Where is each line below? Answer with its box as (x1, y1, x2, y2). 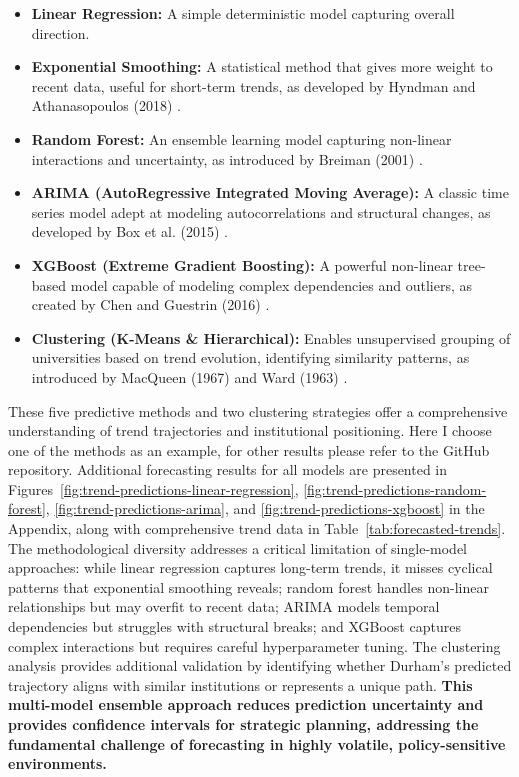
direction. (31, 22, 90, 43)
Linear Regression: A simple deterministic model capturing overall (31, 3, 455, 23)
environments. (8, 753, 107, 774)
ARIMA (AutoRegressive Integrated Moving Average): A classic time (31, 182, 509, 203)
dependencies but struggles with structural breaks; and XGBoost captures (8, 616, 461, 637)
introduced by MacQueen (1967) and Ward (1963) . (31, 366, 348, 387)
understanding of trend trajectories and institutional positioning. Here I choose (8, 420, 492, 441)
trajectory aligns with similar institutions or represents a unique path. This (8, 674, 473, 695)
